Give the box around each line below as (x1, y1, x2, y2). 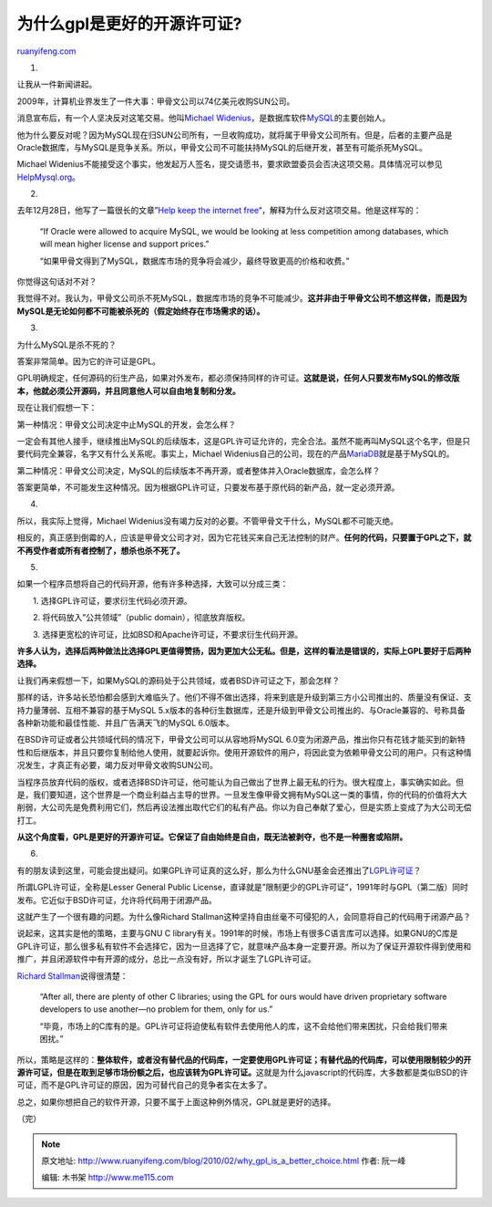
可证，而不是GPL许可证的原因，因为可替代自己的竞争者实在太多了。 (16, 1079, 272, 1090)
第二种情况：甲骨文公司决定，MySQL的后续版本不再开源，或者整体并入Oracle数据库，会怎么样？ (16, 465, 381, 476)
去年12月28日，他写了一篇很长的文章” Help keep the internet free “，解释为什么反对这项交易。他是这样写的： (16, 205, 422, 216)
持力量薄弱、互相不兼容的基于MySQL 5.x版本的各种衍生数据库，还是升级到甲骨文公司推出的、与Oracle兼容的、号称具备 (16, 704, 466, 715)
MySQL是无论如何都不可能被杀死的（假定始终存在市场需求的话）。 (16, 306, 265, 317)
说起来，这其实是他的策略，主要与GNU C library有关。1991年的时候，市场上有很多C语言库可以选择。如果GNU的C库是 (16, 928, 458, 939)
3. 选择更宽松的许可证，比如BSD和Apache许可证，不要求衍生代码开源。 (32, 629, 303, 640)
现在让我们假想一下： (16, 402, 97, 413)
